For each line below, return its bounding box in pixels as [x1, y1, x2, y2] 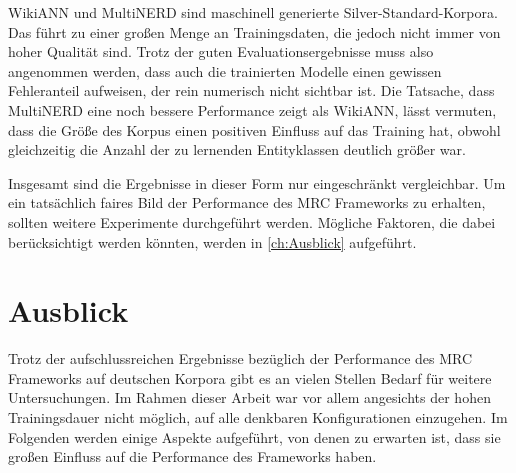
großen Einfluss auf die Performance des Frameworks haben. [8, 446, 377, 467]
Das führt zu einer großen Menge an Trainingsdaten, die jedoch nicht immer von [8, 21, 501, 42]
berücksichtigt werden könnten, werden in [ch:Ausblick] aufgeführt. [8, 231, 417, 252]
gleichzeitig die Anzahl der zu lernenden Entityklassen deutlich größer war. [8, 139, 466, 160]
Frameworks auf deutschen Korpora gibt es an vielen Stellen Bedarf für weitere [8, 367, 492, 388]
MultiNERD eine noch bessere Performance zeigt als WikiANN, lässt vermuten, [8, 99, 497, 120]
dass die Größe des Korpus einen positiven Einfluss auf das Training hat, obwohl [8, 119, 501, 140]
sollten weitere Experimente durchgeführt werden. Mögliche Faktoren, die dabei [8, 211, 496, 232]
